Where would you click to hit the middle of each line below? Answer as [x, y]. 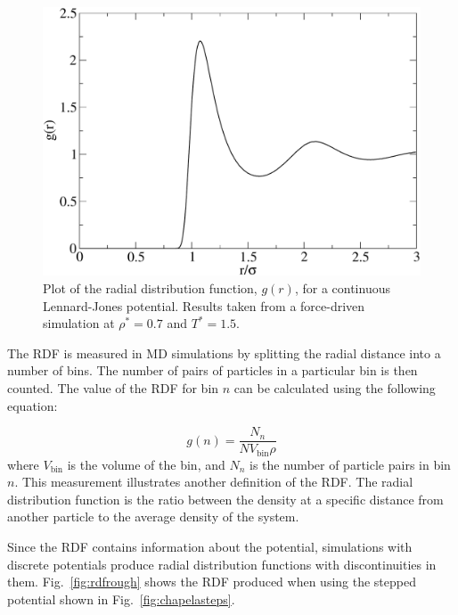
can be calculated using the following [335, 388]
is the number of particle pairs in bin [350, 464]
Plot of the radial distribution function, [150, 288]
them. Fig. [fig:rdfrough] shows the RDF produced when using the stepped [212, 582]
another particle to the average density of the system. [153, 517]
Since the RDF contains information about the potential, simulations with [210, 547]
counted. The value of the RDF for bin [113, 388]
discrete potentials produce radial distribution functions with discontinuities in [222, 564]
